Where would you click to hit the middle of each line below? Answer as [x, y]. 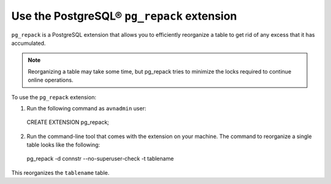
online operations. [51, 80]
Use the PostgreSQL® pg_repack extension [124, 16]
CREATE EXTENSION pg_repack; [68, 122]
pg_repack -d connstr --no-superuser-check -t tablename [100, 159]
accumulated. [29, 43]
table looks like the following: [63, 145]
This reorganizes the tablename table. [60, 172]
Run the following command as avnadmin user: [86, 108]
